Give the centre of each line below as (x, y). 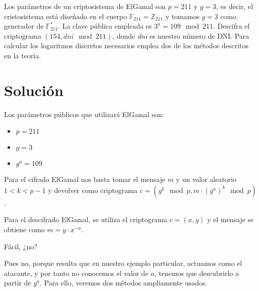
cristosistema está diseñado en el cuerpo (66, 16)
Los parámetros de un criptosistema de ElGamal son (85, 6)
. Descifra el (231, 26)
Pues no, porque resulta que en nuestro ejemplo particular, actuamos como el (123, 263)
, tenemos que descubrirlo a (197, 273)
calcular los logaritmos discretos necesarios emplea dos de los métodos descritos (126, 45)
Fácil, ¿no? (21, 246)
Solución (34, 90)
